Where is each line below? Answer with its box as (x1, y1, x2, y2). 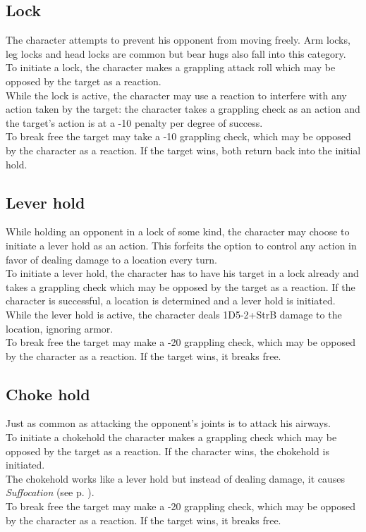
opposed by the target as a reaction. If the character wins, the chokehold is (6, 443, 329, 458)
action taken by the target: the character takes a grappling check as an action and (6, 101, 360, 116)
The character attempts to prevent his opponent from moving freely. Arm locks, (6, 32, 350, 47)
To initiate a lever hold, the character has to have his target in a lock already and (6, 266, 359, 280)
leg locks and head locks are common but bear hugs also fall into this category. (6, 46, 346, 61)
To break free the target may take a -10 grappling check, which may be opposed (6, 129, 351, 144)
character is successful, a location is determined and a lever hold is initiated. (6, 293, 336, 308)
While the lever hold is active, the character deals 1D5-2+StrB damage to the (6, 307, 342, 321)
